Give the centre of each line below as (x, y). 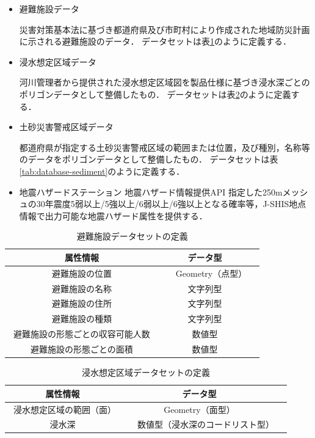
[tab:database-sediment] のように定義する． (102, 171)
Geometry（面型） (199, 409)
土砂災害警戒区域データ (66, 127)
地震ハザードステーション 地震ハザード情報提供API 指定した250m (151, 192)
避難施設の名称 (81, 288)
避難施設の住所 (81, 303)
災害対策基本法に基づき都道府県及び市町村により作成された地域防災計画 (165, 29)
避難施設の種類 (81, 319)
